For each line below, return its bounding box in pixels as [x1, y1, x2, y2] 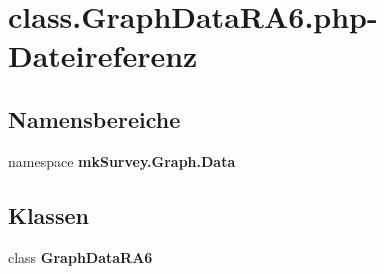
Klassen [8, 199, 89, 230]
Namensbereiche [8, 103, 181, 134]
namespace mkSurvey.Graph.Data [8, 150, 236, 171]
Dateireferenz [8, 35, 198, 76]
